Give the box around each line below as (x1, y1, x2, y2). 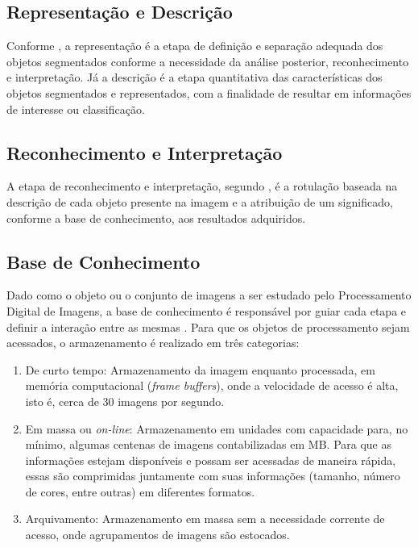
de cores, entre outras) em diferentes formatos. (25, 483, 255, 500)
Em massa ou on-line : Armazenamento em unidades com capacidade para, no (25, 420, 408, 437)
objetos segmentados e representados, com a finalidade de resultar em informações (6, 84, 412, 101)
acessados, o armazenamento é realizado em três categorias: (6, 334, 300, 351)
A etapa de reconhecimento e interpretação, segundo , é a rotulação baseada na (6, 178, 398, 195)
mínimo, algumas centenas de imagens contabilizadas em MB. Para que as (25, 436, 391, 453)
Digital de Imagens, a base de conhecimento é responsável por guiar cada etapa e (6, 302, 407, 319)
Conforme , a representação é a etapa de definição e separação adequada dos (6, 37, 383, 54)
